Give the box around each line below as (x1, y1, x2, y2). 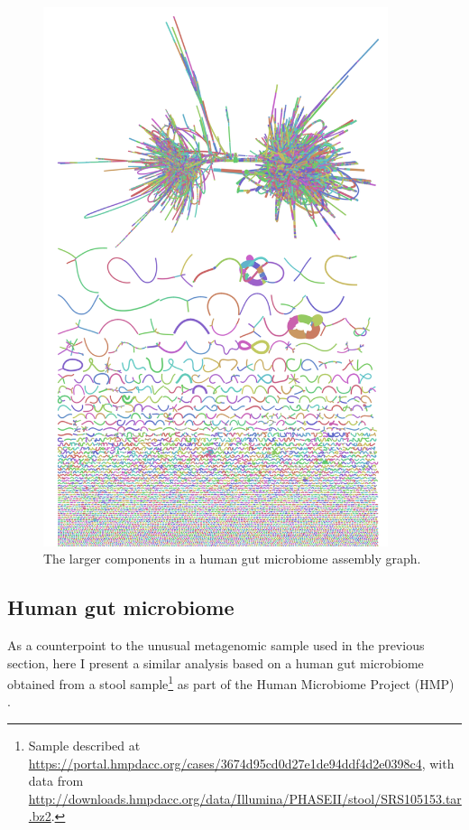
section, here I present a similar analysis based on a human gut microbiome (7, 653, 424, 672)
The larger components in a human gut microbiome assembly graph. (43, 549, 421, 568)
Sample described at (28, 735, 141, 754)
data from (28, 771, 84, 790)
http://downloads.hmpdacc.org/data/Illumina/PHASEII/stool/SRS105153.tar (28, 788, 462, 807)
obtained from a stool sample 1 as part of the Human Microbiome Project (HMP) (7, 672, 455, 693)
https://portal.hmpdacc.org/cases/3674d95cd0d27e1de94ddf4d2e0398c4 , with (28, 753, 455, 772)
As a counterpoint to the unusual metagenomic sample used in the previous (7, 635, 425, 654)
